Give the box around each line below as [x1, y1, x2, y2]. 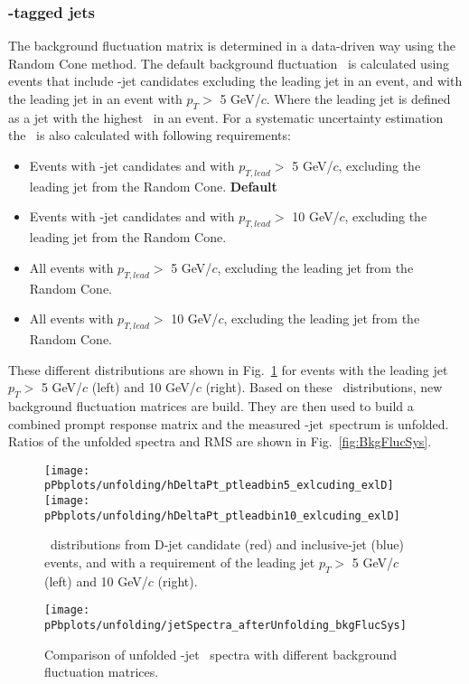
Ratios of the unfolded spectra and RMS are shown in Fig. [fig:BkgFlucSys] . [8, 432, 432, 451]
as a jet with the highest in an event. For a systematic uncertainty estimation [8, 108, 444, 126]
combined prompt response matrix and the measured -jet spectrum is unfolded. [8, 414, 449, 433]
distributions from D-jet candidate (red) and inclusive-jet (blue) [50, 535, 405, 554]
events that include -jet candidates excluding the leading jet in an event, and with [8, 71, 463, 90]
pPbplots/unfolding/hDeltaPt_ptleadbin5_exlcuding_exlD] [44, 479, 394, 492]
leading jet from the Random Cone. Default [29, 176, 277, 195]
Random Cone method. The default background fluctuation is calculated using [8, 53, 450, 72]
